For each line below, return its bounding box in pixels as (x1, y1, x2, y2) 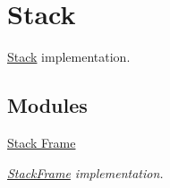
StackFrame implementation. (7, 163, 164, 182)
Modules (7, 91, 88, 119)
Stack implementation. (7, 47, 131, 66)
